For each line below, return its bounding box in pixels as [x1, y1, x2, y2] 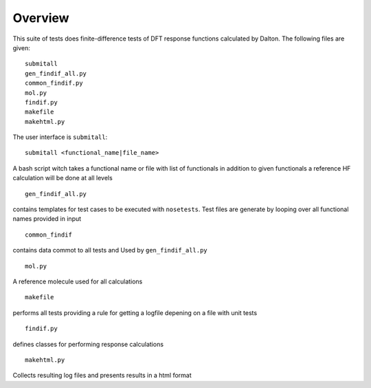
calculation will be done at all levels [12, 174, 113, 182]
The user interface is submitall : [12, 133, 108, 141]
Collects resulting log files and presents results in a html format [12, 371, 192, 380]
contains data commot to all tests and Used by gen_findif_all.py [12, 246, 207, 255]
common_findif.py [25, 79, 83, 87]
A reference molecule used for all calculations [12, 277, 143, 285]
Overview [12, 10, 69, 25]
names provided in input [12, 215, 82, 223]
